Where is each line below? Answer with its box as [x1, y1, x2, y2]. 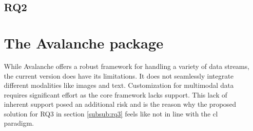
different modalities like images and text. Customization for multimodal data [4, 80, 234, 90]
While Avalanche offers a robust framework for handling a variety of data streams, [4, 61, 250, 71]
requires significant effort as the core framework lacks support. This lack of [4, 89, 228, 99]
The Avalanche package [4, 33, 164, 52]
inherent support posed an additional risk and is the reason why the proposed [4, 99, 236, 109]
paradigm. [4, 118, 34, 128]
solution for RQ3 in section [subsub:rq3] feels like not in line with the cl [4, 108, 218, 118]
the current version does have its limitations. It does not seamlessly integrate [4, 70, 234, 81]
